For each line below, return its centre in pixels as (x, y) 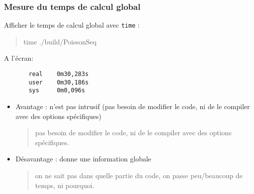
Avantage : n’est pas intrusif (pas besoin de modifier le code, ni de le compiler (133, 106)
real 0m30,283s (59, 74)
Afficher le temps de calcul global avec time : (72, 25)
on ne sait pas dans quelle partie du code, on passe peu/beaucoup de (139, 175)
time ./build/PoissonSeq (60, 41)
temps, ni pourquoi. (65, 185)
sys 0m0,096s (57, 91)
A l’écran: (19, 58)
